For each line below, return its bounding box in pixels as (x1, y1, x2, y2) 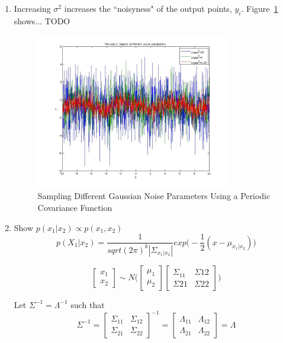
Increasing (14, 2, 51, 14)
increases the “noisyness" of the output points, (64, 2, 232, 14)
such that (70, 298, 105, 310)
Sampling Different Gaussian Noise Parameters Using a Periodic (37, 190, 271, 202)
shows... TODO (14, 14, 70, 27)
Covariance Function (37, 201, 112, 213)
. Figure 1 (241, 2, 278, 14)
